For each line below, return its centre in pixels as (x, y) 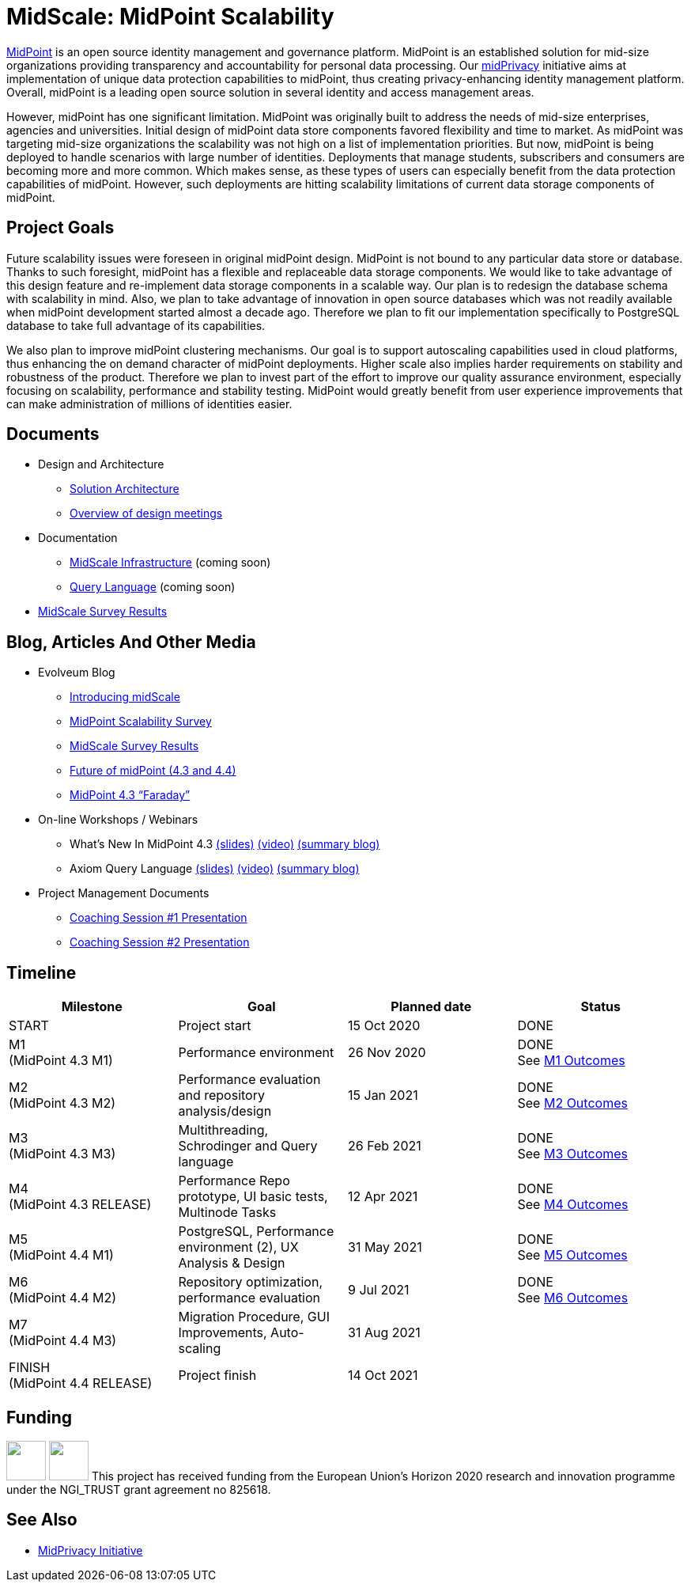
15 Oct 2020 (384, 1026)
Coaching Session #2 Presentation (160, 942)
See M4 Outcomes (573, 1205)
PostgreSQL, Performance (256, 1232)
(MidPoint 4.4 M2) (63, 1298)
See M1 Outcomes (571, 1061)
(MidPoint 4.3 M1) (61, 1061)
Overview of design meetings (146, 514)
